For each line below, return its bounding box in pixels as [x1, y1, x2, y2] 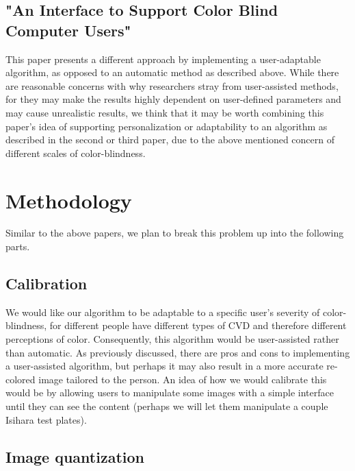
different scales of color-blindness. [5, 145, 146, 160]
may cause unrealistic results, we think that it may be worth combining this [5, 105, 324, 119]
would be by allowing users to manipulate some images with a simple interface [5, 385, 334, 400]
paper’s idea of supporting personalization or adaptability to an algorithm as [5, 119, 328, 133]
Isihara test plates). [5, 412, 87, 426]
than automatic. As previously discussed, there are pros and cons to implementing [5, 345, 350, 359]
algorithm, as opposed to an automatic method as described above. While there [5, 65, 339, 80]
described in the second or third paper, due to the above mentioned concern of [5, 132, 335, 147]
